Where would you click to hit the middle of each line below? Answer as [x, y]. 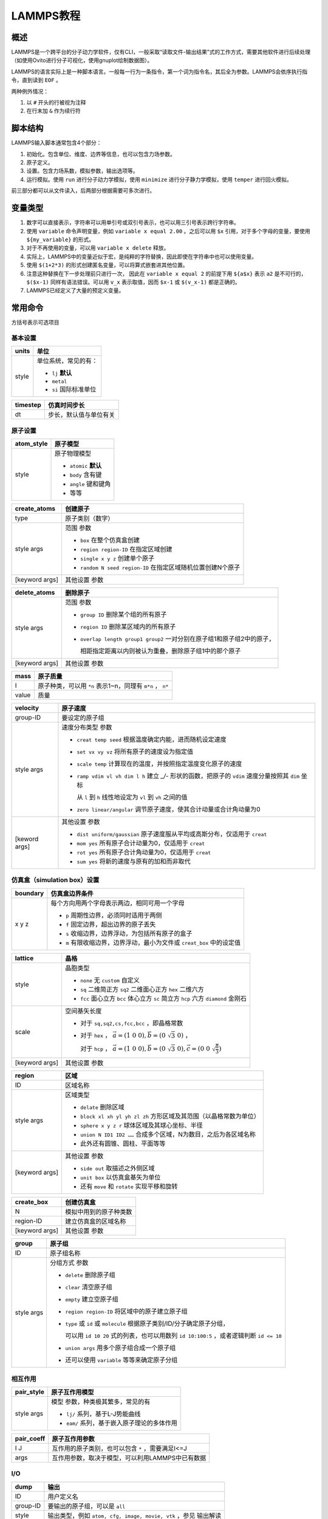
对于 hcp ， [96, 1049]
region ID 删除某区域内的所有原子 [128, 627]
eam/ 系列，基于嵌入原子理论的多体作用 [121, 1423]
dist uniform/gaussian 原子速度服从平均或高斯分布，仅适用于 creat [172, 834]
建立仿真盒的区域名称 [95, 1221]
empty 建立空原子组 [91, 1299]
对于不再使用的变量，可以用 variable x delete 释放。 [98, 248]
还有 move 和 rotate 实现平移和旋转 [129, 1187]
